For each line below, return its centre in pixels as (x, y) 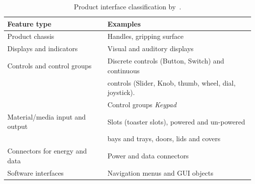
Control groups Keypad (142, 104)
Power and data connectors (148, 155)
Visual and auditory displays (151, 48)
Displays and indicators (43, 48)
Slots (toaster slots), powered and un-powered (176, 121)
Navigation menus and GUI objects (160, 172)
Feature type (29, 23)
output (18, 126)
